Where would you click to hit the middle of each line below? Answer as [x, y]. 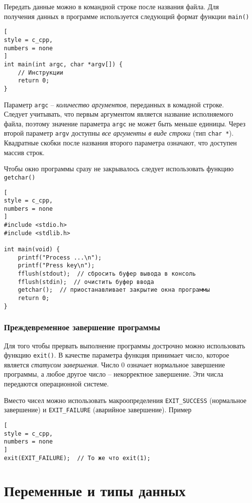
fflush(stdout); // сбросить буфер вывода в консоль [107, 274]
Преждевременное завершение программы [82, 327]
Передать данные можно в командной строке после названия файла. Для [111, 6]
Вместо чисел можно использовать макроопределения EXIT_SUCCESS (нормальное [125, 400]
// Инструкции [40, 72]
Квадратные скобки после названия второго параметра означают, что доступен [120, 143]
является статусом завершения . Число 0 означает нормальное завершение [115, 364]
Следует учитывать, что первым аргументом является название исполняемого [119, 114]
